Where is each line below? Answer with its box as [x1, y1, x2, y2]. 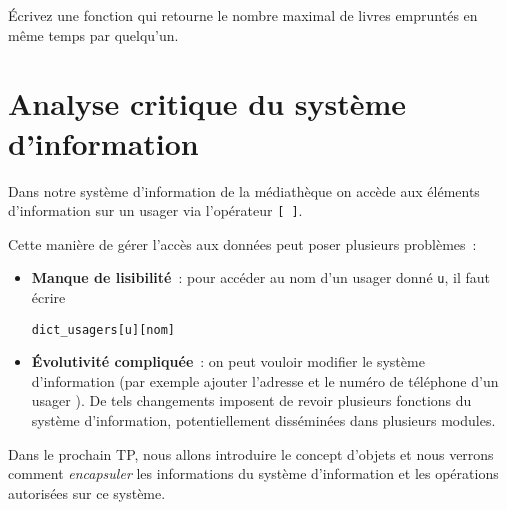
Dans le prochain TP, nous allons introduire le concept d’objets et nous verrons [8, 443, 494, 464]
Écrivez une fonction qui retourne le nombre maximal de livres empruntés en [8, 5, 478, 25]
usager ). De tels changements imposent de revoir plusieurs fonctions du [31, 390, 472, 411]
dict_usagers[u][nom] [31, 322, 175, 337]
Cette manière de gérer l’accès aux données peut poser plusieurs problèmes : [8, 233, 477, 254]
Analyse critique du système [8, 83, 407, 124]
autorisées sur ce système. [8, 482, 166, 503]
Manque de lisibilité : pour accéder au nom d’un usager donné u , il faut [31, 267, 490, 288]
